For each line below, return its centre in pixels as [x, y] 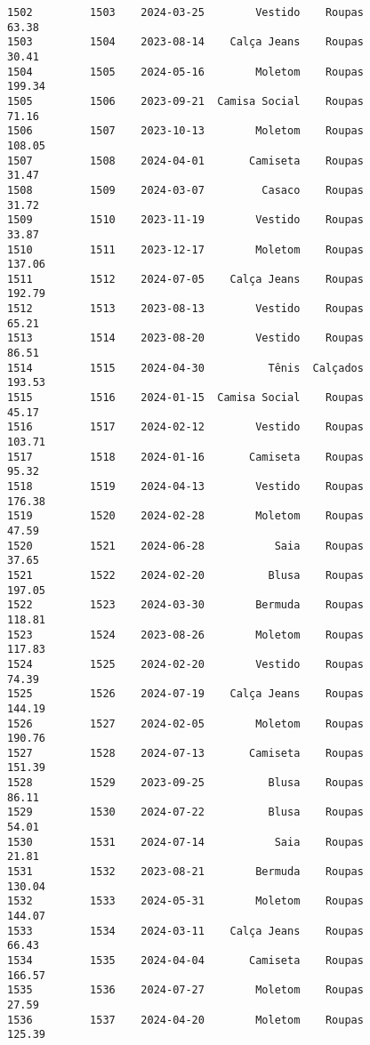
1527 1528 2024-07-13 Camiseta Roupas [185, 753]
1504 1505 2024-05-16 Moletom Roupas [185, 72]
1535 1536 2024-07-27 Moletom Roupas [185, 990]
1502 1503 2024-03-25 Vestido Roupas [185, 12]
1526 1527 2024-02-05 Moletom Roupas [185, 723]
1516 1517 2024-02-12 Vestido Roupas [185, 427]
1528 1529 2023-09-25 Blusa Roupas [185, 783]
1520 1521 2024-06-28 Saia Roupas [185, 546]
